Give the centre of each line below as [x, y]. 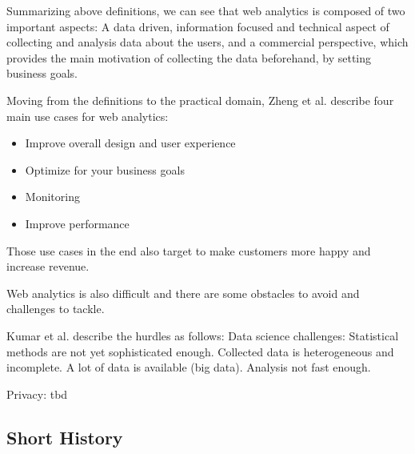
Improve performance [77, 223]
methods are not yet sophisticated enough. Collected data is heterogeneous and [200, 351]
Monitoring [52, 197]
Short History [65, 437]
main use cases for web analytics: [88, 116]
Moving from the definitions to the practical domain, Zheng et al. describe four [200, 100]
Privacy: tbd [37, 394]
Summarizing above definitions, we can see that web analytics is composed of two [206, 10]
